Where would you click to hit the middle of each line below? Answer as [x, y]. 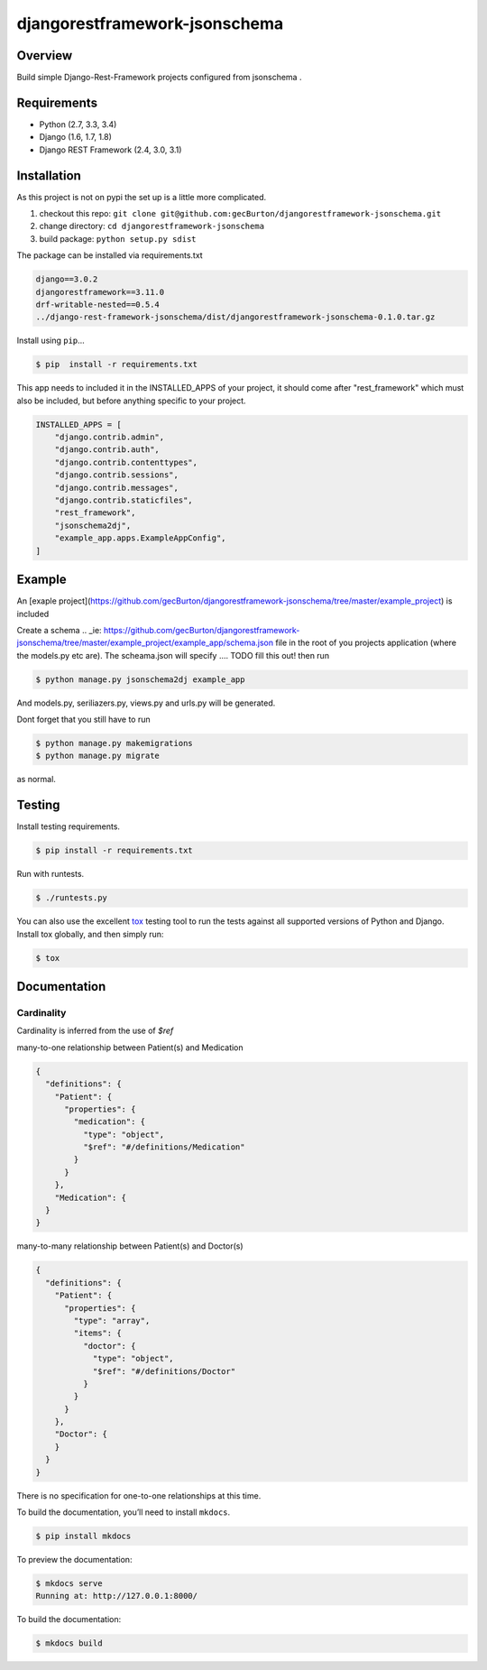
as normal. [36, 780]
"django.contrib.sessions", [117, 475]
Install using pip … [51, 341]
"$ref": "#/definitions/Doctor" [164, 1371]
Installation [49, 175]
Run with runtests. [51, 874]
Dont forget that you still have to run [83, 720]
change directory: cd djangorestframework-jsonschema [152, 226]
